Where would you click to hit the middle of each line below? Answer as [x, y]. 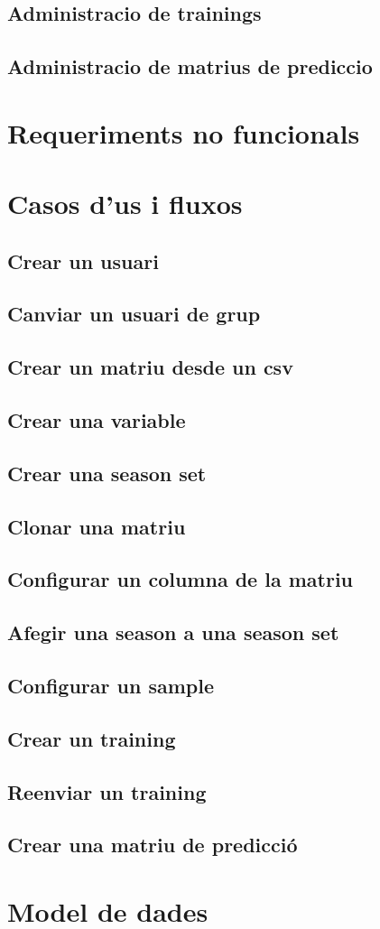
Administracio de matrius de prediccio [190, 66]
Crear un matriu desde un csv [150, 367]
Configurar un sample [111, 685]
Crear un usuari [83, 260]
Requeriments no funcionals [184, 132]
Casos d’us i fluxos [125, 204]
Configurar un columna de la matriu [180, 579]
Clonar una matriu [97, 526]
